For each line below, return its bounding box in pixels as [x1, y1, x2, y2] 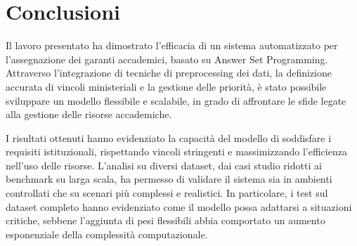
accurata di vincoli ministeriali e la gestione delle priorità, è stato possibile [6, 79, 327, 93]
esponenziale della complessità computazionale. [6, 226, 208, 241]
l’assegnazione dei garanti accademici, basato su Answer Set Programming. [6, 51, 328, 66]
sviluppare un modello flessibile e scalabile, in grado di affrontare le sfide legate [6, 93, 346, 108]
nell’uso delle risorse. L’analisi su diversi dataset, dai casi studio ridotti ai [6, 157, 322, 172]
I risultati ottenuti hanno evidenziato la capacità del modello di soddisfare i [6, 130, 332, 145]
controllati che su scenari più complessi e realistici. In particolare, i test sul [6, 186, 328, 200]
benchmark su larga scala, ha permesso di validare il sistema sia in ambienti [6, 171, 332, 186]
